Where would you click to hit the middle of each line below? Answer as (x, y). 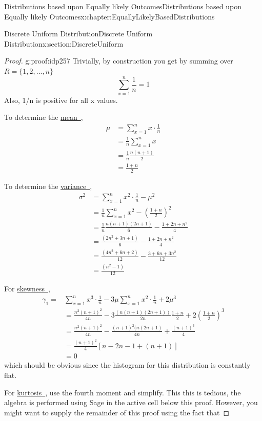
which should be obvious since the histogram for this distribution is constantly (127, 365)
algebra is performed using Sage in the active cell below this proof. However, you (131, 402)
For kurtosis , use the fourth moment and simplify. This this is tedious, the (123, 392)
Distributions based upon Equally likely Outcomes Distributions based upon (123, 6)
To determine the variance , (48, 186)
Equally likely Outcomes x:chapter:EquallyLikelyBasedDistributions (109, 16)
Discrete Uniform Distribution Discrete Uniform (78, 34)
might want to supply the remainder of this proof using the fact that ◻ (117, 412)
